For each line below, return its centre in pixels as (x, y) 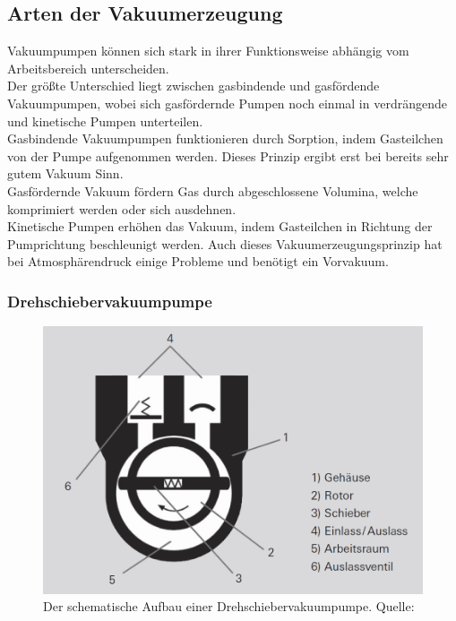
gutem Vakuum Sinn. (65, 173)
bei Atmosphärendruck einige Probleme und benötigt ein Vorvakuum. (198, 261)
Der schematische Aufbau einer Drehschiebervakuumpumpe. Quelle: (229, 606)
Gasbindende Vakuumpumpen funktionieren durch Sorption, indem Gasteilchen (225, 138)
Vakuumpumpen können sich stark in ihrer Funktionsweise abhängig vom (208, 51)
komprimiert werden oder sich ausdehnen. (122, 208)
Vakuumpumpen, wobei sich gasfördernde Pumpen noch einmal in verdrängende (227, 103)
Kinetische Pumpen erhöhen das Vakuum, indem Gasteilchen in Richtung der (220, 226)
